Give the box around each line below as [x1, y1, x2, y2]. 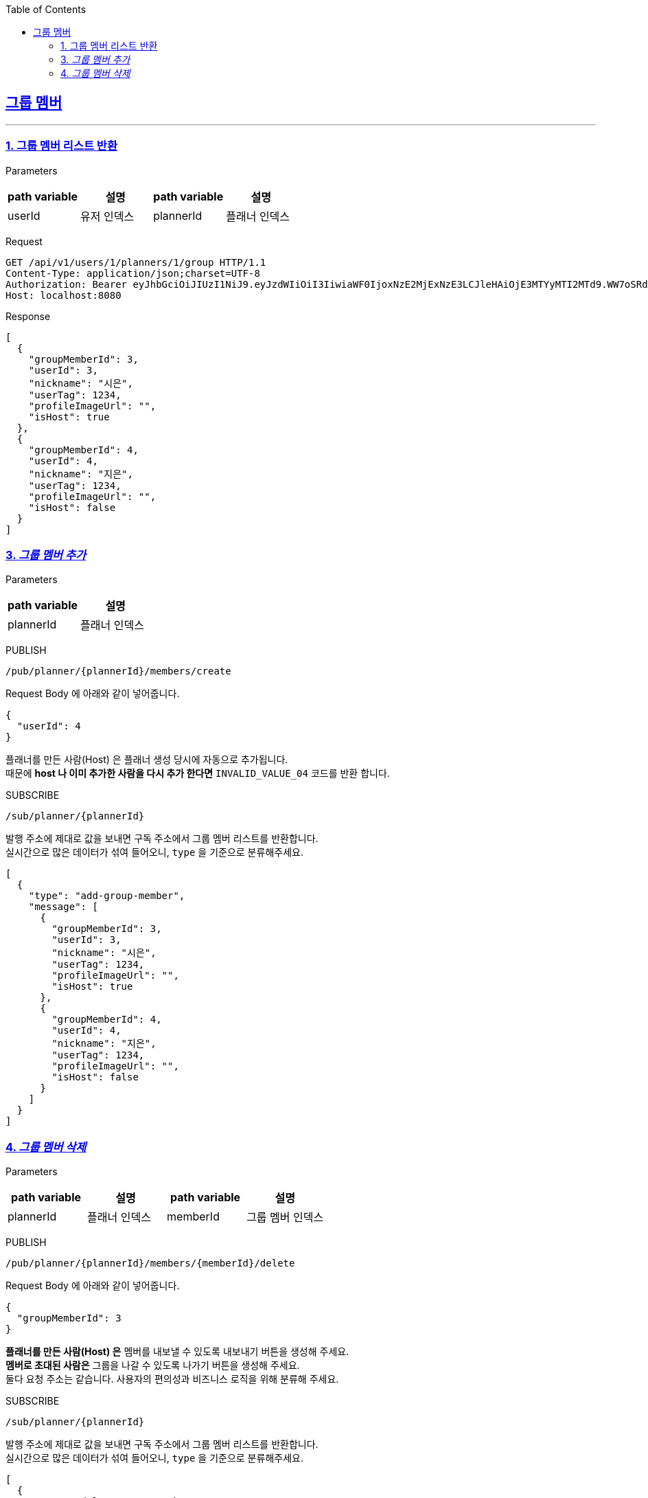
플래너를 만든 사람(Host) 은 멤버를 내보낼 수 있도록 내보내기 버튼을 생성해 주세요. [5, 1346, 349, 1358]
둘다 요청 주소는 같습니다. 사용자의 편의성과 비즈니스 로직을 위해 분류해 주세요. [5, 1373, 339, 1385]
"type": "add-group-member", [28, 890, 185, 902]
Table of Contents [5, 3, 86, 15]
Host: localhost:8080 [5, 289, 121, 301]
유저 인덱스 [80, 209, 135, 223]
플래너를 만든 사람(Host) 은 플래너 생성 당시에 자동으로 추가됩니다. [5, 753, 288, 766]
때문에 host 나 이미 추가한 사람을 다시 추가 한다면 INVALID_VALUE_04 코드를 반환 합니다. [5, 767, 390, 780]
